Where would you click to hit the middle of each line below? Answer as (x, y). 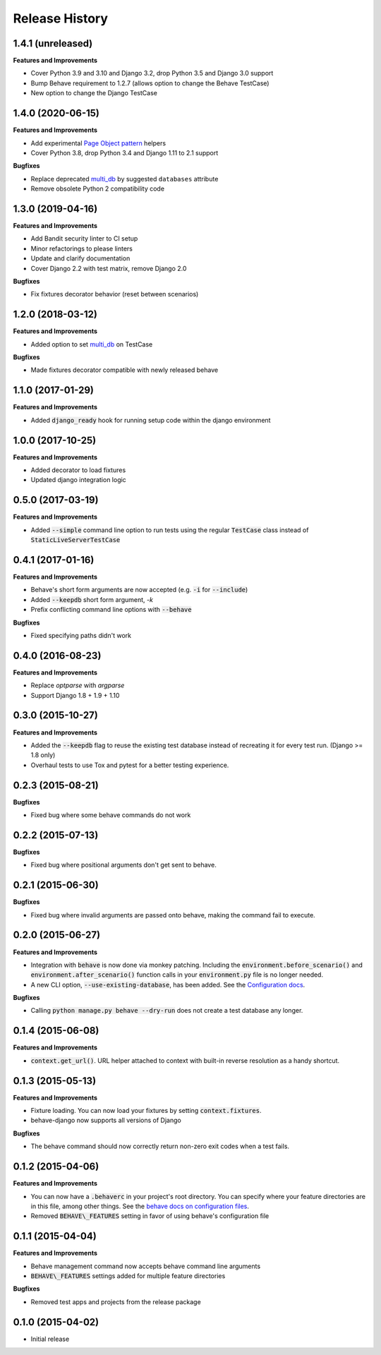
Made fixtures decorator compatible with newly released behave (125, 370)
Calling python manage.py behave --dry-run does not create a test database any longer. (167, 1011)
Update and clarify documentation (80, 258)
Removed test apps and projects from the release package (116, 1301)
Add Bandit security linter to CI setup (84, 239)
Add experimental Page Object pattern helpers (98, 143)
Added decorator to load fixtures (78, 470)
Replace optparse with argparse (78, 685)
